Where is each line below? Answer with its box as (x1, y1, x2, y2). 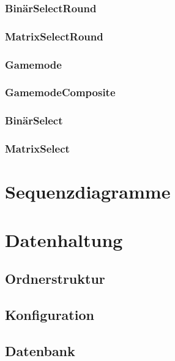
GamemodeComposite (5, 85, 116, 100)
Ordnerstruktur (5, 269, 105, 288)
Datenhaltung (5, 227, 123, 252)
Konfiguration (5, 305, 94, 324)
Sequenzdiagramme (5, 179, 171, 204)
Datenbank (5, 341, 75, 360)
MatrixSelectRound (5, 28, 103, 44)
